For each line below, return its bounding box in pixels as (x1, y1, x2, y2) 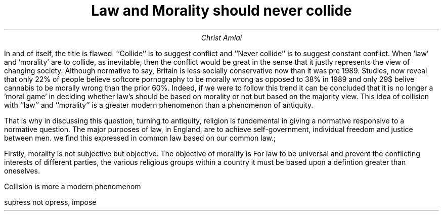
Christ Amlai (201, 33, 242, 42)
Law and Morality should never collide (91, 2, 352, 19)
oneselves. (4, 166, 40, 175)
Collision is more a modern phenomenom (4, 182, 141, 191)
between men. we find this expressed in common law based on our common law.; (4, 133, 276, 142)
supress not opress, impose (4, 197, 97, 206)
